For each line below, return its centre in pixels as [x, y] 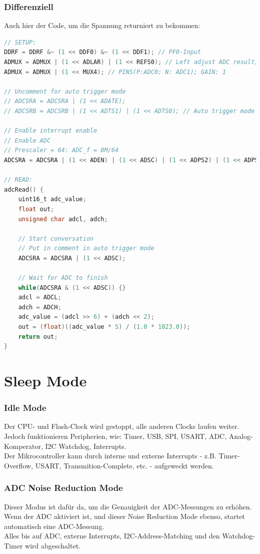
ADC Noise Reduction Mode [63, 488]
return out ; [38, 337]
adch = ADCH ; [40, 307]
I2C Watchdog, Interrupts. [86, 446]
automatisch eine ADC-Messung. [54, 526]
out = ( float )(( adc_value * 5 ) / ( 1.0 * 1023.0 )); [104, 327]
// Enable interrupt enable [51, 131]
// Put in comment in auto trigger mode [86, 248]
